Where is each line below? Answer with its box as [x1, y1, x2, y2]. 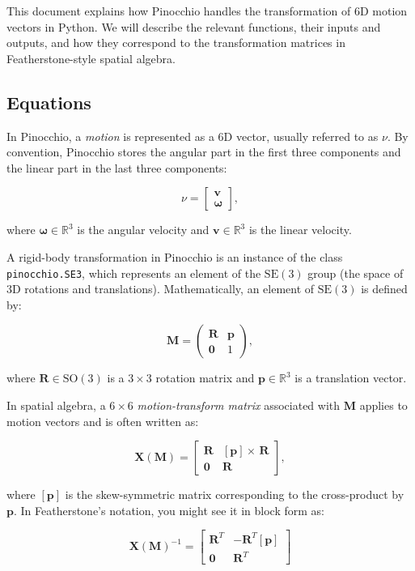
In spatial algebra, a [6, 396, 106, 413]
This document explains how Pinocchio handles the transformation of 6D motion [6, 2, 408, 19]
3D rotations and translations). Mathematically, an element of [6, 280, 315, 297]
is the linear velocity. [248, 221, 352, 238]
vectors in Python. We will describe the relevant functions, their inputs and [6, 18, 381, 35]
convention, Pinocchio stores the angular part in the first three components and [6, 143, 401, 160]
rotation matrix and [155, 369, 255, 386]
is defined [361, 280, 408, 297]
